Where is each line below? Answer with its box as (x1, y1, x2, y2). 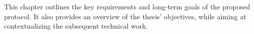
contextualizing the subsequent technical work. (4, 21, 148, 31)
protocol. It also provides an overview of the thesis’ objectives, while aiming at (4, 11, 246, 21)
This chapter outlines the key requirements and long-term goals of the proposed (4, 1, 250, 11)
